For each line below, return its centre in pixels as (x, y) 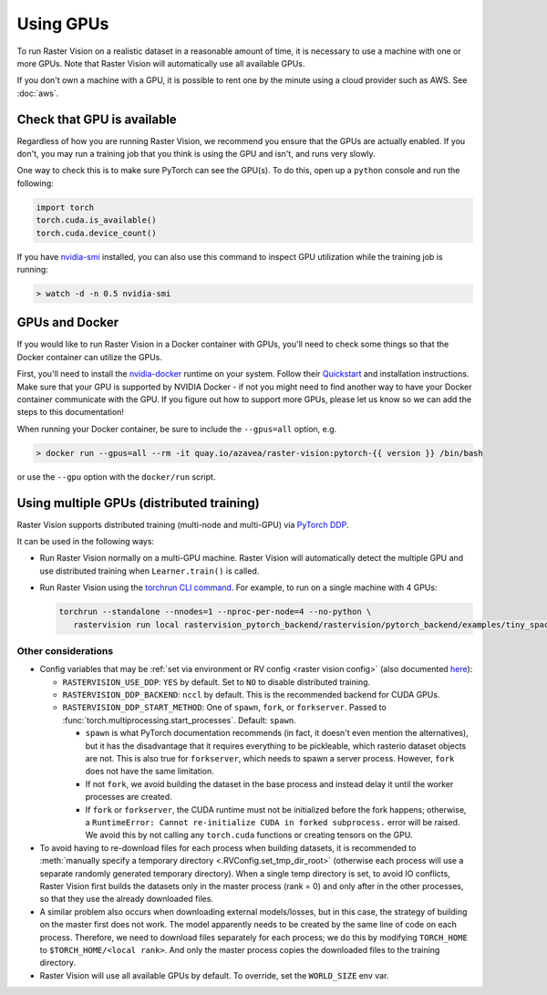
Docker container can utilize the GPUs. (90, 357)
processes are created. (129, 797)
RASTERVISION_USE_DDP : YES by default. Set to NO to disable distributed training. (217, 682)
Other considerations (65, 650)
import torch (65, 207)
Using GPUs (63, 24)
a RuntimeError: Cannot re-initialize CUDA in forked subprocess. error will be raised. (273, 822)
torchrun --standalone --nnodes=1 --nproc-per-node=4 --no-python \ (215, 612)
